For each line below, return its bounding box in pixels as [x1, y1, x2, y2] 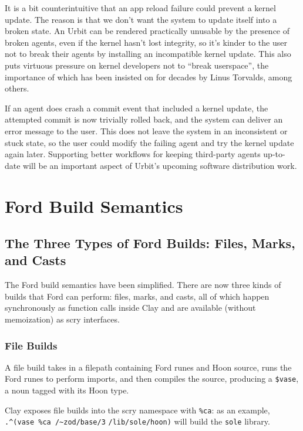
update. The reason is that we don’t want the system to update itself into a [5, 13, 277, 25]
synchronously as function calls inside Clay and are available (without [5, 301, 256, 314]
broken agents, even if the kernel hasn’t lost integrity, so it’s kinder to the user [5, 36, 287, 48]
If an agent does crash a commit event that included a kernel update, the [5, 101, 268, 114]
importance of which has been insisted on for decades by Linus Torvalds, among [5, 70, 292, 83]
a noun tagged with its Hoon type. [5, 384, 129, 396]
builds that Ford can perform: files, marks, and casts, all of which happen [5, 290, 270, 302]
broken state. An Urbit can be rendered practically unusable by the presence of [5, 25, 290, 37]
